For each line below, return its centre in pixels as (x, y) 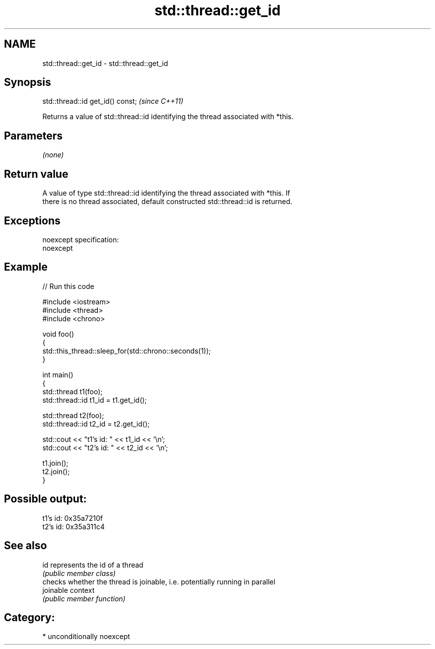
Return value (36, 174)
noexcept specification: (81, 239)
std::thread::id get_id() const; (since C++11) (113, 101)
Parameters (33, 136)
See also (26, 546)
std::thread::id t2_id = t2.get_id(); (96, 424)
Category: (30, 617)
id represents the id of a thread (93, 565)
